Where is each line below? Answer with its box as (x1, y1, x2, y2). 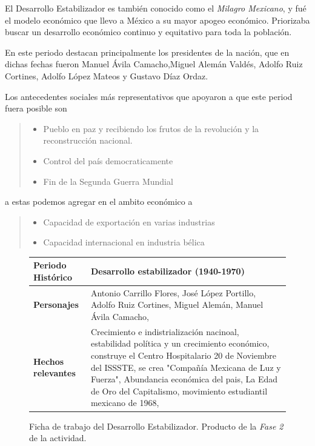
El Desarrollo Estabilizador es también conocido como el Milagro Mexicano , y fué (5, 2, 307, 14)
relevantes (33, 367, 76, 379)
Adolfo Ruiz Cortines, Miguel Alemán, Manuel (90, 298, 264, 311)
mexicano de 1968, (90, 396, 159, 409)
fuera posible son (5, 102, 67, 115)
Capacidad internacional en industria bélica (43, 236, 205, 248)
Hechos (33, 354, 64, 367)
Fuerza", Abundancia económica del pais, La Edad (90, 373, 278, 385)
